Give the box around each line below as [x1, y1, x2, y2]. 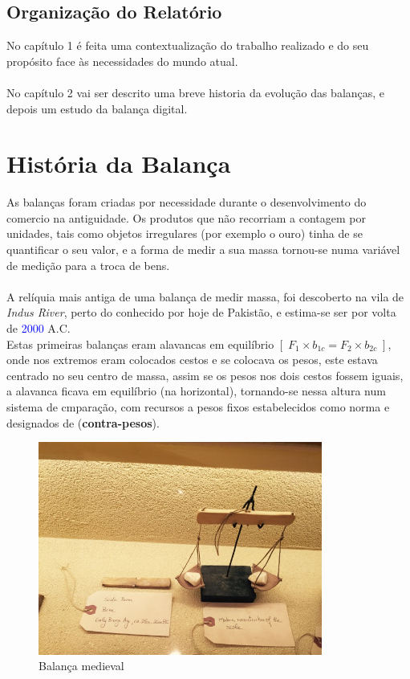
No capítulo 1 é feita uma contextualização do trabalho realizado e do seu [6, 37, 369, 54]
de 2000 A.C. [6, 320, 71, 337]
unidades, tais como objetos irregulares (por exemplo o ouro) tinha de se [6, 225, 363, 242]
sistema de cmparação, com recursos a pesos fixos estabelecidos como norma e [6, 399, 390, 415]
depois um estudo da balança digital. [6, 100, 188, 117]
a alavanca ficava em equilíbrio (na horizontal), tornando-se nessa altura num [6, 382, 386, 399]
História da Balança [6, 147, 231, 180]
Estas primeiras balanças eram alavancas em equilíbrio [6, 335, 274, 352]
